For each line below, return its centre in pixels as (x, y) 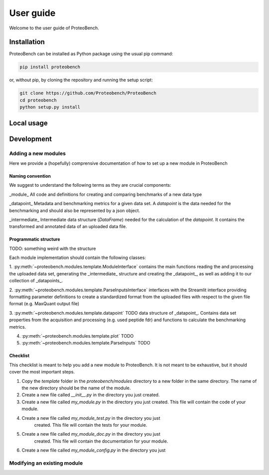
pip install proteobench (50, 67)
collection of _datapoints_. (36, 281)
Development (31, 139)
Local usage (28, 123)
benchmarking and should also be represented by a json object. (75, 210)
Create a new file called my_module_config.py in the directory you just (94, 450)
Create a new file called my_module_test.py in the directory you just (91, 418)
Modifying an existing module (46, 463)
